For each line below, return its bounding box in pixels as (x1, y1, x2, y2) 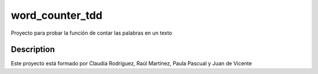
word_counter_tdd (11, 9, 102, 22)
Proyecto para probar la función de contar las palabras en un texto (11, 29, 173, 36)
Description (11, 45, 55, 55)
